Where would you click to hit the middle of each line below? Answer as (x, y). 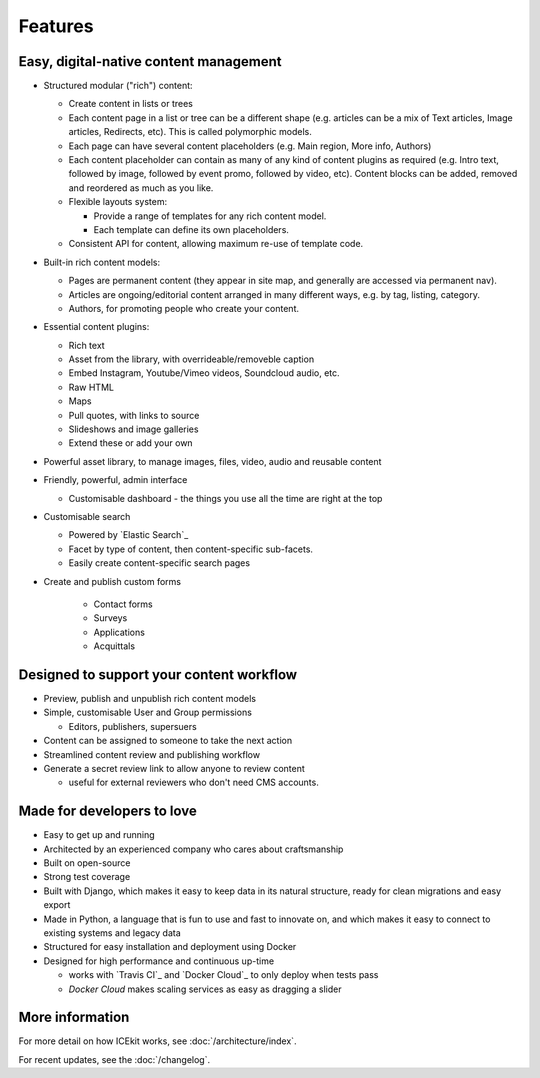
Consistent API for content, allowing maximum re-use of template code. (216, 244)
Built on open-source (87, 863)
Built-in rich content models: (102, 262)
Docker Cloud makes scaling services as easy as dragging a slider (205, 989)
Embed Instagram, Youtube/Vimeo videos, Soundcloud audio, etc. (204, 373)
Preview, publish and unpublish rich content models (150, 699)
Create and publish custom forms (112, 581)
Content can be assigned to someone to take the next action (168, 741)
